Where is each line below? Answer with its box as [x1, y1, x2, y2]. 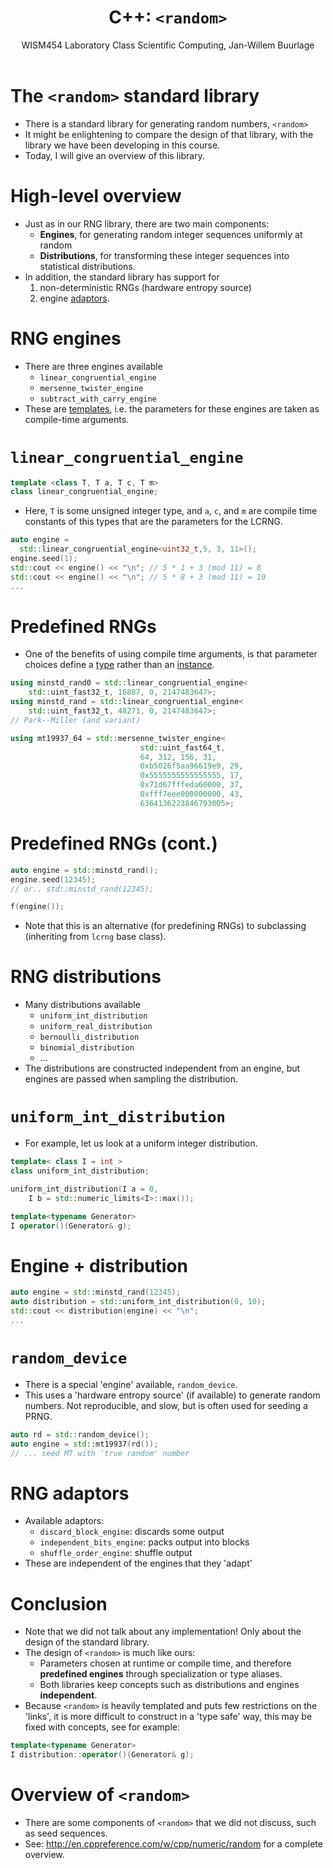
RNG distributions [10, 966, 162, 988]
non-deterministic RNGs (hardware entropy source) [39, 281, 252, 293]
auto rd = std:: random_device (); [10, 1429, 150, 1440]
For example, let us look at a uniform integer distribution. [24, 1137, 258, 1150]
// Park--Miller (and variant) [10, 715, 141, 725]
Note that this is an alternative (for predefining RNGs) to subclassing [24, 920, 307, 932]
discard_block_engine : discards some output [39, 1526, 225, 1538]
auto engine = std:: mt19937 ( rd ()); [10, 1439, 159, 1449]
